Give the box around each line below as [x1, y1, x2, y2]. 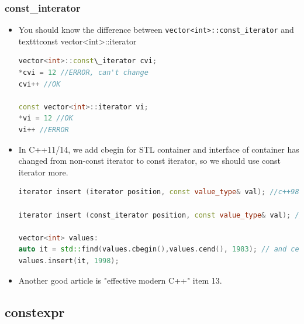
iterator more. [18, 166, 68, 178]
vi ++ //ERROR [18, 126, 69, 135]
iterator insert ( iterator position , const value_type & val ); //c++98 [18, 188, 299, 197]
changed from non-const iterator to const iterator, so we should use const [18, 154, 281, 167]
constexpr [5, 302, 65, 320]
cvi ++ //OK [18, 80, 61, 88]
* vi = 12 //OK [18, 114, 73, 123]
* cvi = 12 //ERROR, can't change [18, 68, 148, 77]
